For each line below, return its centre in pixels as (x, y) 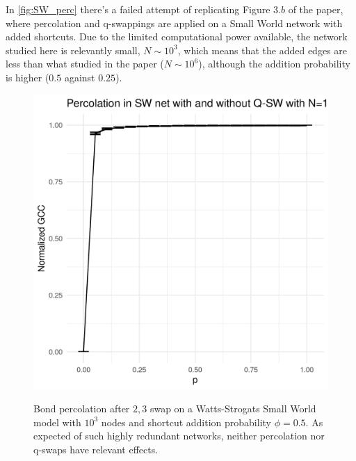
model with (57, 422)
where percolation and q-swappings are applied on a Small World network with (174, 23)
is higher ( (27, 77)
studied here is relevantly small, (73, 50)
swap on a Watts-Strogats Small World (233, 409)
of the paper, (316, 9)
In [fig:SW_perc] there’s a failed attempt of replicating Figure (138, 9)
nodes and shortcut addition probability (186, 422)
